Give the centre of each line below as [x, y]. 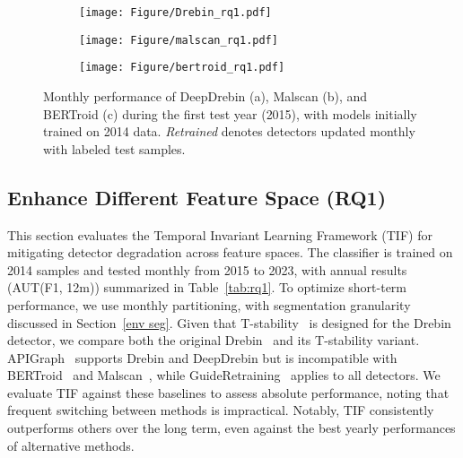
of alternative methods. [71, 445]
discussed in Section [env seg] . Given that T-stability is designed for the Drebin [229, 322]
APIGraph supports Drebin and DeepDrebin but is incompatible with [202, 357]
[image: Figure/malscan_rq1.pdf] [179, 40]
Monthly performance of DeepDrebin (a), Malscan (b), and [205, 95]
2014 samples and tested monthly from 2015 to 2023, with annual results [207, 269]
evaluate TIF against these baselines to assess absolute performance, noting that [228, 392]
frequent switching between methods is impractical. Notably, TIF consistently [221, 410]
